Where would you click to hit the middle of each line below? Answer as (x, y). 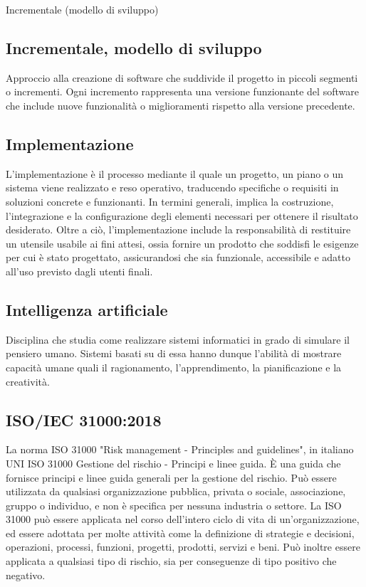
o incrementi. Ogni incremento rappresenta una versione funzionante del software (182, 91)
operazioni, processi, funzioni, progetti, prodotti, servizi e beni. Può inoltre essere (183, 547)
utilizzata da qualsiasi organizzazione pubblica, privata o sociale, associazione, (176, 491)
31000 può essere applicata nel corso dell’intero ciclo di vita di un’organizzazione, (183, 519)
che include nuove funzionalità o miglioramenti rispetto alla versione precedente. (181, 105)
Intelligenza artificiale (87, 309)
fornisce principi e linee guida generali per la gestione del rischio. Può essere (171, 477)
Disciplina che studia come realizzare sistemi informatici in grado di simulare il (178, 339)
